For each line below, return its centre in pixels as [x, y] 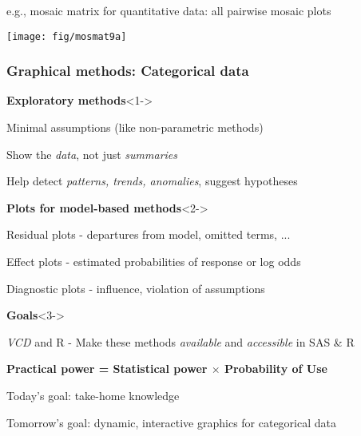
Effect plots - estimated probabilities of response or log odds [154, 262]
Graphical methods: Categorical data [128, 71]
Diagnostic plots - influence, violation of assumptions [136, 288]
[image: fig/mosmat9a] [67, 36]
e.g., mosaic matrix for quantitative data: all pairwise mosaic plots [169, 10]
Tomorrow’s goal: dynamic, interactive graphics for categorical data [171, 422]
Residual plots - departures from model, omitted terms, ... [149, 234]
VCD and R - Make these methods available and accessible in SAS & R [180, 341]
